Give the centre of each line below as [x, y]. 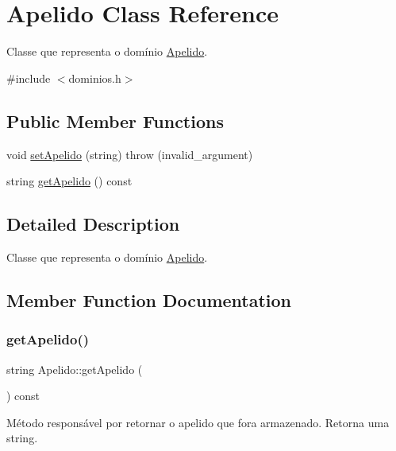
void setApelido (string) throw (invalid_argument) [130, 154]
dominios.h [95, 78]
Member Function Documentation [149, 299]
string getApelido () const [69, 181]
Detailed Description [93, 224]
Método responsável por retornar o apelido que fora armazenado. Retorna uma [198, 422]
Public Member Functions [115, 121]
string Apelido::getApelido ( [75, 369]
